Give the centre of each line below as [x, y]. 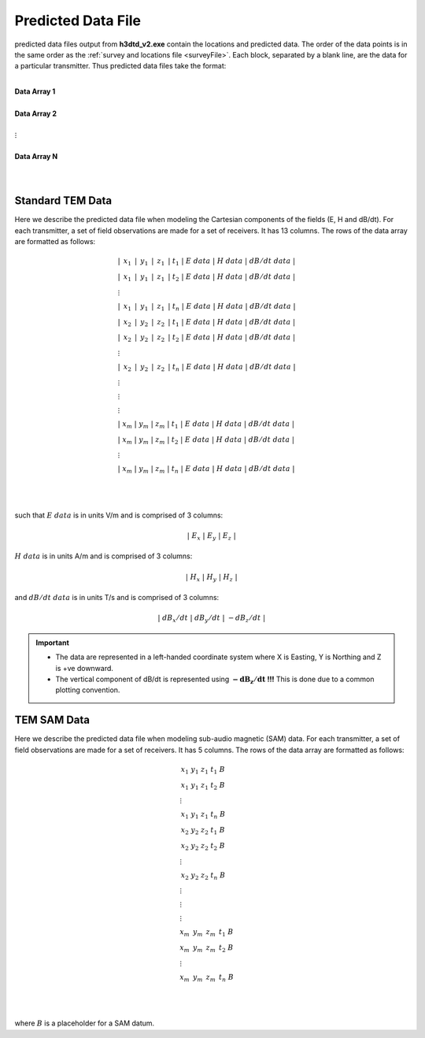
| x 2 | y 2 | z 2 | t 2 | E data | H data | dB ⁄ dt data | [207, 339]
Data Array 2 [36, 113]
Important [53, 643]
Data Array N [36, 156]
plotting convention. [88, 690]
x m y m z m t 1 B [207, 933]
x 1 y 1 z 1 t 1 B [203, 770]
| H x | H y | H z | [211, 577]
